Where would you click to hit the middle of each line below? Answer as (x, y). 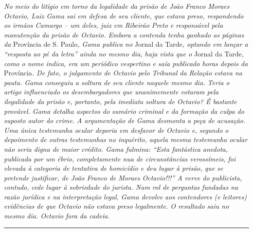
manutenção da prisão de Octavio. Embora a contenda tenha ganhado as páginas (124, 34)
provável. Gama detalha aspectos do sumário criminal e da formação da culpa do (124, 111)
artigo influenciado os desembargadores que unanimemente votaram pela (111, 92)
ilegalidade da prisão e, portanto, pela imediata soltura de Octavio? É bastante (120, 101)
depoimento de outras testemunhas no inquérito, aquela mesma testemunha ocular (126, 139)
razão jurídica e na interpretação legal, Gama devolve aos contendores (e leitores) (125, 196)
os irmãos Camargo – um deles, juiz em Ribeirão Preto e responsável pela (114, 25)
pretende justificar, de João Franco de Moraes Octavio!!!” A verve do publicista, (123, 177)
